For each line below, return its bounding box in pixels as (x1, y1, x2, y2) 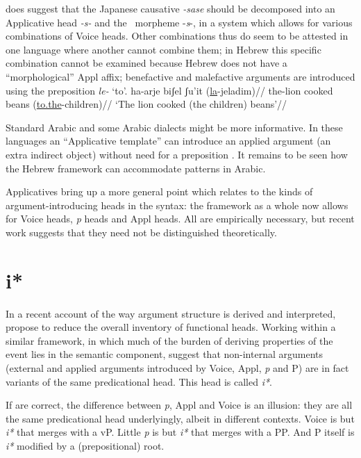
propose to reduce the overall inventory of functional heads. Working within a (6, 320, 336, 334)
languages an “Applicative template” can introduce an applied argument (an (6, 133, 331, 148)
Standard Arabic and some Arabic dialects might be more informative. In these (6, 120, 343, 134)
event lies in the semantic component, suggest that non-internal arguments (6, 347, 323, 361)
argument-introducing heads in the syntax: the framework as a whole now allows (6, 197, 349, 212)
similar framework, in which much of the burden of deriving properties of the (6, 333, 333, 347)
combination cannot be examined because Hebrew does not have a (6, 56, 287, 70)
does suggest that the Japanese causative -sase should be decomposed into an (6, 1, 335, 15)
